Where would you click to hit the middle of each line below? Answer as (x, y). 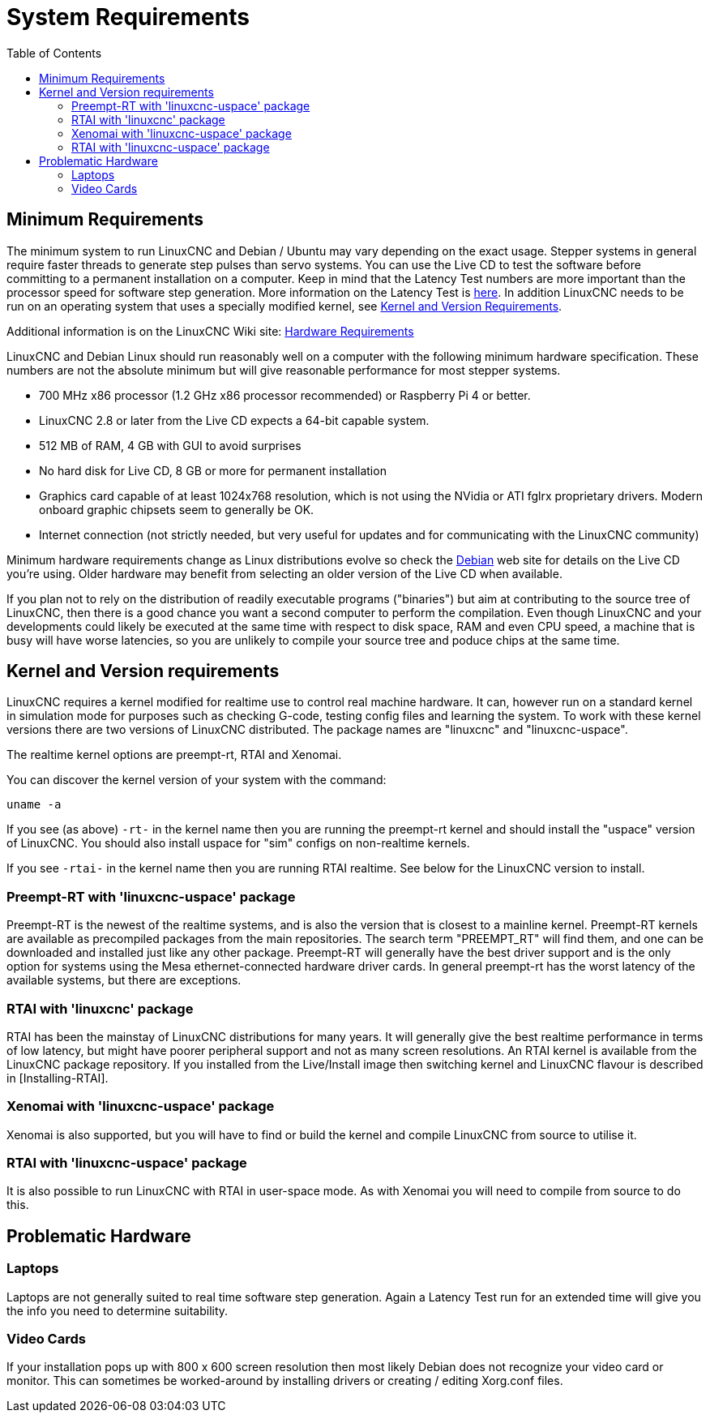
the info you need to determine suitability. (118, 1310)
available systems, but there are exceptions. (124, 980)
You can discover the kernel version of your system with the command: (197, 780)
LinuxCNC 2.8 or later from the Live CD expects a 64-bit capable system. (234, 420)
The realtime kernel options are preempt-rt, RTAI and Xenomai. (174, 755)
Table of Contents (54, 53)
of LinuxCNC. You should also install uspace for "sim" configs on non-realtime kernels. (238, 843)
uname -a (34, 805)
